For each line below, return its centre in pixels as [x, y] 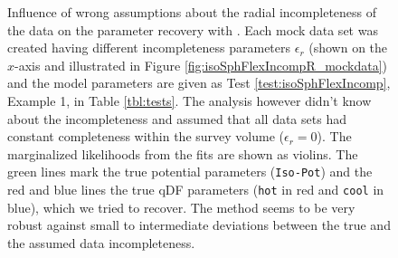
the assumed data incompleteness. [101, 242]
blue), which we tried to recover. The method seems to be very [181, 207]
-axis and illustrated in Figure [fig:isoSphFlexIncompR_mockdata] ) [201, 65]
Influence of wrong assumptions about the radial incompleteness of [192, 12]
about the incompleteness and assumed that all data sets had [177, 118]
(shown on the [348, 48]
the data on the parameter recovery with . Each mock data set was [193, 29]
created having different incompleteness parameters [149, 48]
